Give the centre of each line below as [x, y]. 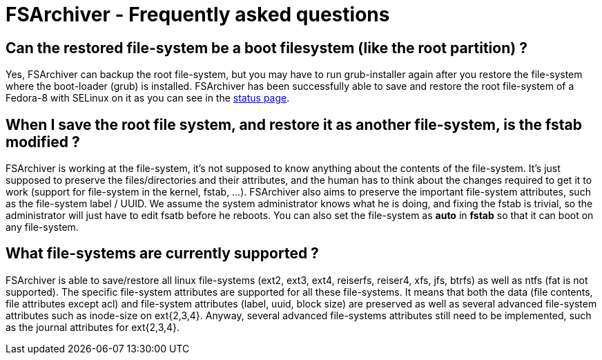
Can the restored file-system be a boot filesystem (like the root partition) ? [266, 48]
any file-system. [42, 227]
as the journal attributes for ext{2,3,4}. [93, 327]
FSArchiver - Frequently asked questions [198, 15]
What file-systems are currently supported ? [162, 254]
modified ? [43, 142]
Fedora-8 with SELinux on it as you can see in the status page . [148, 98]
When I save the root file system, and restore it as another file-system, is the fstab [294, 124]
